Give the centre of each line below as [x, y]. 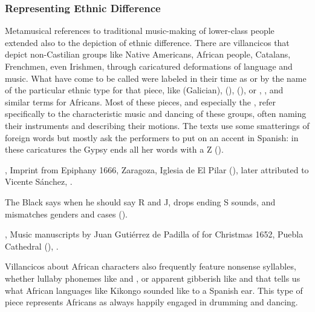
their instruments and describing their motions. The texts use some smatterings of [157, 125]
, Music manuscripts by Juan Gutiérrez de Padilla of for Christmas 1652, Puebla [154, 234]
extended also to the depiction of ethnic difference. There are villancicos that [147, 42]
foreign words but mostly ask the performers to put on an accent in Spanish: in [152, 137]
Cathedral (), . [32, 246]
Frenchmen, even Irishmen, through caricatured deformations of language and [149, 66]
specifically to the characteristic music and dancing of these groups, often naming [156, 114]
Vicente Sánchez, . [39, 181]
